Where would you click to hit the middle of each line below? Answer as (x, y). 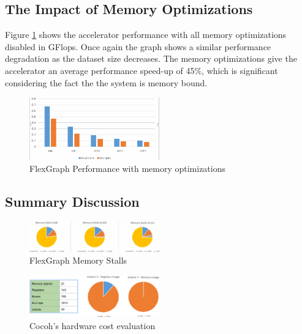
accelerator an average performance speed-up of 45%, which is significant (142, 70)
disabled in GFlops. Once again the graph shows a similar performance (138, 46)
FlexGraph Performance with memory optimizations (128, 169)
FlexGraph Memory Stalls (78, 260)
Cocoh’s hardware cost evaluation (92, 326)
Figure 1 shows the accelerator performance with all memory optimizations (146, 35)
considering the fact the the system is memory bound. (106, 82)
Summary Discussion (72, 202)
